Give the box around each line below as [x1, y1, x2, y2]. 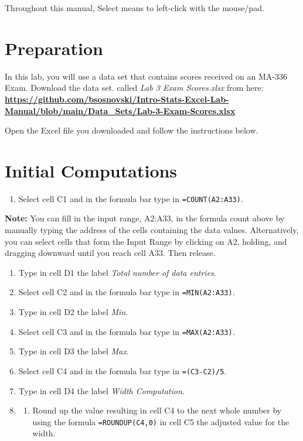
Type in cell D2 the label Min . [18, 306, 128, 318]
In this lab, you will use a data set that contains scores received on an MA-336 [5, 70, 287, 82]
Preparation [5, 36, 103, 60]
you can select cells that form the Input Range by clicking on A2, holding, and [5, 235, 287, 247]
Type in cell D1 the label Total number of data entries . [18, 266, 216, 278]
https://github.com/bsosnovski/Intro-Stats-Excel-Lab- [5, 93, 229, 105]
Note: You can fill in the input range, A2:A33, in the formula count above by [5, 212, 285, 224]
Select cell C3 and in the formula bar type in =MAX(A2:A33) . [18, 325, 235, 337]
